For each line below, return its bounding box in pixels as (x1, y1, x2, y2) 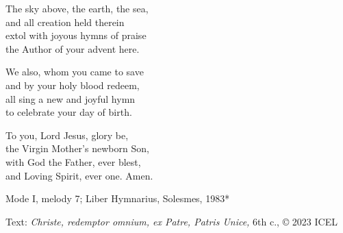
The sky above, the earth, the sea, (5, 1, 149, 15)
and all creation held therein (5, 14, 125, 29)
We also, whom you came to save (5, 64, 144, 79)
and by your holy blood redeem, (5, 77, 140, 92)
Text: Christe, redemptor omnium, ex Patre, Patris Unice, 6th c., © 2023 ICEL (5, 214, 338, 228)
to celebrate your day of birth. (5, 105, 132, 119)
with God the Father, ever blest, (5, 154, 141, 169)
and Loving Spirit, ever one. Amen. (5, 168, 153, 182)
